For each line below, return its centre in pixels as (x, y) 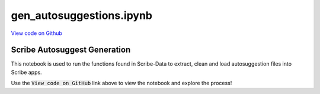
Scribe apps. (26, 72)
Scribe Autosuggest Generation (71, 50)
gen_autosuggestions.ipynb (81, 15)
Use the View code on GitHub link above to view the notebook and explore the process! (121, 83)
